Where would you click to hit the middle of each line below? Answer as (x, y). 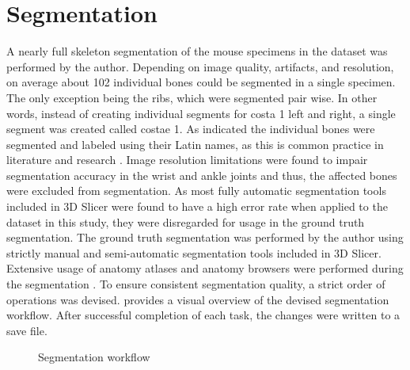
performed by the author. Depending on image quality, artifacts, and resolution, (200, 66)
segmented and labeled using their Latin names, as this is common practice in (195, 144)
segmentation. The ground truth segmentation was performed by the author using (205, 237)
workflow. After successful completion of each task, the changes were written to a (203, 315)
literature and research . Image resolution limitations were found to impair (187, 160)
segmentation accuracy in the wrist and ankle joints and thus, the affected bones (202, 175)
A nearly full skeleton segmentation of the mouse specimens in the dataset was (197, 51)
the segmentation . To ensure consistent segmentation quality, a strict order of (196, 284)
